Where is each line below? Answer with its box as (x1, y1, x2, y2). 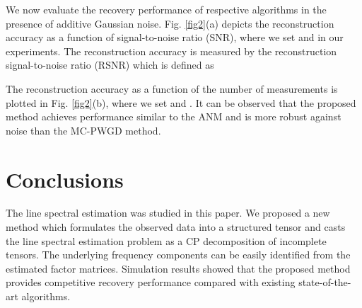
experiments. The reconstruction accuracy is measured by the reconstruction (6, 43, 337, 58)
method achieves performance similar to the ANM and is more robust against (6, 109, 341, 124)
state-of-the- (298, 275, 351, 290)
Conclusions (6, 164, 124, 193)
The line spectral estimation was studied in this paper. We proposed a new (6, 205, 330, 220)
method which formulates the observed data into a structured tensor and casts (6, 219, 346, 234)
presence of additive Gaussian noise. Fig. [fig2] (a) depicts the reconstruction (6, 16, 334, 30)
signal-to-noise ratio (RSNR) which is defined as (6, 57, 214, 72)
